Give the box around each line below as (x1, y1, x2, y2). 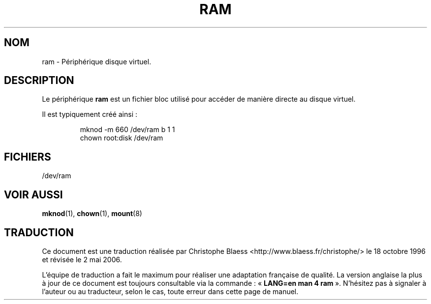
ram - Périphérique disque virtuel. (42, 57, 152, 66)
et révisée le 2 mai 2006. (42, 255, 122, 264)
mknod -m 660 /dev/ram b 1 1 (80, 125, 175, 134)
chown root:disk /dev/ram (80, 134, 163, 142)
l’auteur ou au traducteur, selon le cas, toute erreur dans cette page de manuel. (42, 287, 299, 296)
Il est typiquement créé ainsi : (42, 110, 138, 119)
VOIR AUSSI (4, 188, 63, 201)
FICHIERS (4, 150, 51, 163)
